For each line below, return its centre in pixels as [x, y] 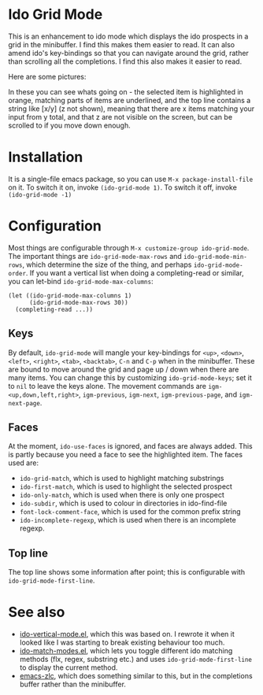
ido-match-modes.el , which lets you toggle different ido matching [126, 651]
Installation [46, 157]
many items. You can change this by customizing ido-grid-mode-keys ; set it [130, 377]
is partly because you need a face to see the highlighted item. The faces [125, 455]
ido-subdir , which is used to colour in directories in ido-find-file [123, 503]
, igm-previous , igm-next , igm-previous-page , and [158, 394]
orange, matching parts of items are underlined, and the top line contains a [130, 100]
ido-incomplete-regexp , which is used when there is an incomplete [128, 520]
